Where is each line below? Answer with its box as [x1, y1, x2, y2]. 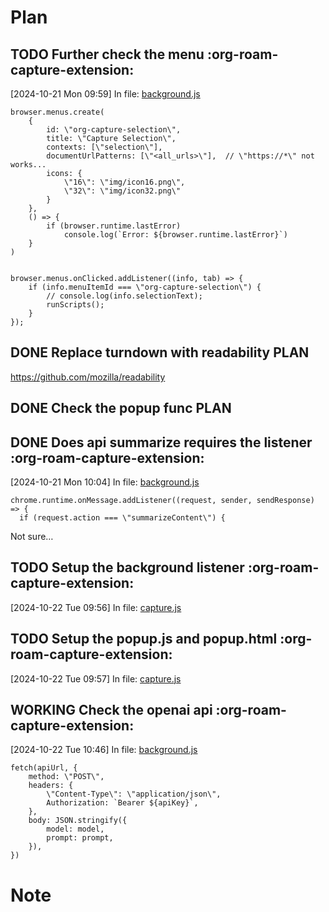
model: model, [46, 824, 105, 835]
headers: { [28, 781, 74, 791]
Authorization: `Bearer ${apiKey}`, [46, 798, 199, 808]
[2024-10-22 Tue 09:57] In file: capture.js [10, 672, 182, 685]
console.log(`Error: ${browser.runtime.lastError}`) [63, 230, 288, 240]
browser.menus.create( [10, 107, 105, 117]
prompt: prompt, [46, 833, 114, 843]
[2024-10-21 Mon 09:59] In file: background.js [10, 88, 201, 100]
